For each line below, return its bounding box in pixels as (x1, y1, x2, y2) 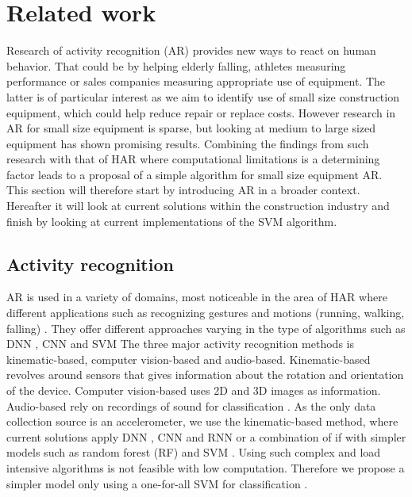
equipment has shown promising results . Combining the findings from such (6, 135, 369, 151)
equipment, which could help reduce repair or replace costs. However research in (6, 104, 396, 120)
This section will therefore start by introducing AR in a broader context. (6, 182, 360, 198)
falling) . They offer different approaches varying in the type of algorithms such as (6, 319, 406, 336)
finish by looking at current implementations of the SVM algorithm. (6, 212, 337, 229)
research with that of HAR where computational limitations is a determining (6, 151, 380, 167)
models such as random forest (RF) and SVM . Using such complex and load (6, 444, 381, 461)
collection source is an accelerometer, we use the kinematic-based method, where (6, 413, 399, 430)
